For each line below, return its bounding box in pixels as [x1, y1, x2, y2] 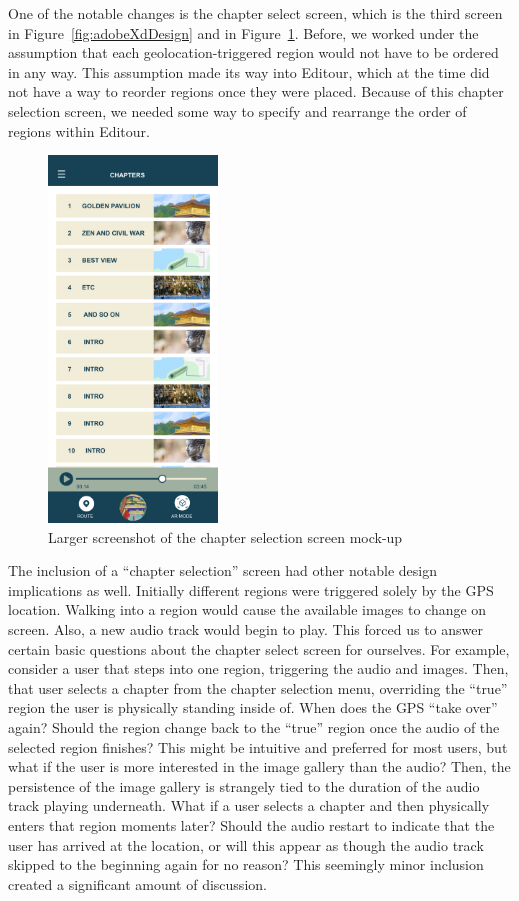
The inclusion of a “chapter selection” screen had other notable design [8, 560, 437, 581]
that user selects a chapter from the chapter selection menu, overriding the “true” [8, 677, 508, 698]
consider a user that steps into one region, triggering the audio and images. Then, [8, 658, 509, 679]
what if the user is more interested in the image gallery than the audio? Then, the [8, 756, 511, 777]
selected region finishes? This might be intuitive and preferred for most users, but [8, 736, 508, 757]
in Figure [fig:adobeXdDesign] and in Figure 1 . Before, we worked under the [8, 22, 479, 43]
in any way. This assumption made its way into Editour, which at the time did [8, 61, 490, 82]
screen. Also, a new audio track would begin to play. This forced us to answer [8, 619, 483, 640]
